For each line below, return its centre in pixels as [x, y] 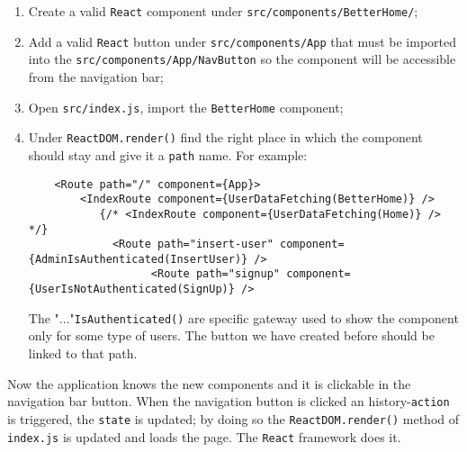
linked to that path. [83, 353]
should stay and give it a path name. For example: [168, 154]
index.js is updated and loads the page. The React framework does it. [204, 436]
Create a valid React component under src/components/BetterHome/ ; [223, 11]
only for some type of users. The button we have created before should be [231, 335]
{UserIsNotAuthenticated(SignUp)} [131, 289]
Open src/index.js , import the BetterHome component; [186, 107]
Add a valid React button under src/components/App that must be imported [242, 41]
